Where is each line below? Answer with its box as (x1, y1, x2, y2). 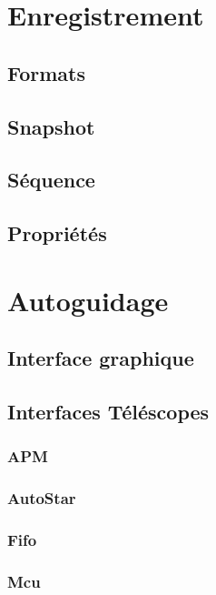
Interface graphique (7, 344, 194, 372)
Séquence (7, 166, 95, 194)
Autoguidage (7, 281, 169, 318)
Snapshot (7, 112, 95, 140)
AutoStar (7, 487, 76, 509)
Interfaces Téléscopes (7, 398, 210, 426)
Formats (7, 58, 85, 86)
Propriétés (7, 219, 107, 247)
